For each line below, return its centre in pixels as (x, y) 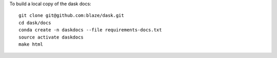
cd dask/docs (35, 23)
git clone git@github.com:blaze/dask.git (71, 16)
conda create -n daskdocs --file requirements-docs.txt (90, 30)
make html (31, 44)
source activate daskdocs (51, 37)
